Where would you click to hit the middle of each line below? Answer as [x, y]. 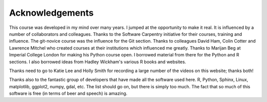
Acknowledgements [51, 13]
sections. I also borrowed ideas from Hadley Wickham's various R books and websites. [98, 62]
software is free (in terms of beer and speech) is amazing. [68, 94]
